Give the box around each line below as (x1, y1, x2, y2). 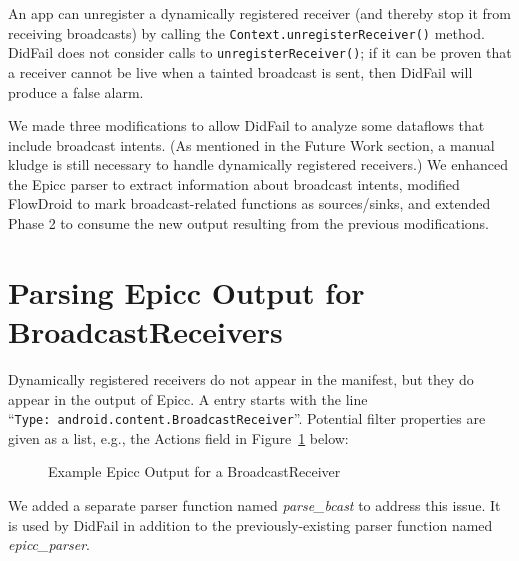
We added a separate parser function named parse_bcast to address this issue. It (8, 495, 501, 515)
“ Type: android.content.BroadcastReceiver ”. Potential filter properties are (8, 408, 486, 429)
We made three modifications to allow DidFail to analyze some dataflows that (8, 115, 485, 136)
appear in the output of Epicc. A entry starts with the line (8, 388, 368, 409)
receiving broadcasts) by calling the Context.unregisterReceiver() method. (8, 22, 485, 43)
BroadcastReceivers (8, 311, 283, 352)
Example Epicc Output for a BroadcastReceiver (48, 461, 341, 482)
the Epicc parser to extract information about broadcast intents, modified (8, 173, 460, 194)
